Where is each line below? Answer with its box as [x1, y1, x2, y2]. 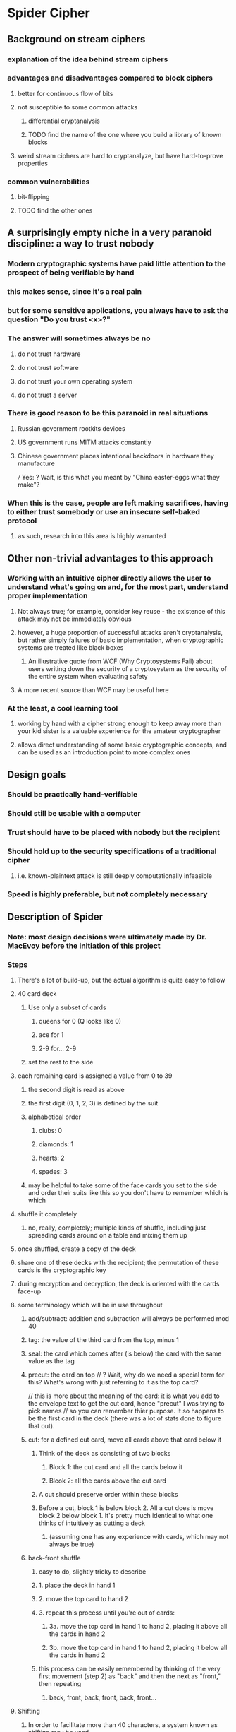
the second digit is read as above [27, 1086, 125, 1094]
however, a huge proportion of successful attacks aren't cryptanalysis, [17, 628, 223, 636]
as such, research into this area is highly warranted [17, 532, 166, 540]
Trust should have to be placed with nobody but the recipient [7, 828, 221, 838]
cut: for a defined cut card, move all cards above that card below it [27, 1435, 222, 1444]
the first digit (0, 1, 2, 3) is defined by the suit [27, 1099, 159, 1108]
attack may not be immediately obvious [17, 615, 132, 623]
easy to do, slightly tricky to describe [38, 1567, 147, 1576]
